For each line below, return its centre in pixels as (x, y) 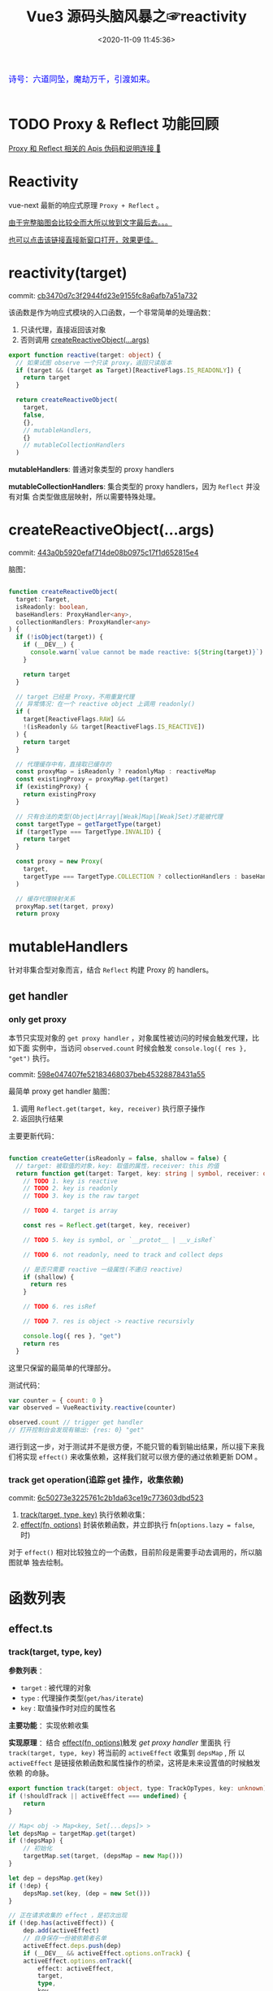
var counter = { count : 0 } (56, 1400)
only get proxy (38, 1019)
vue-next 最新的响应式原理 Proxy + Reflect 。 (86, 205)
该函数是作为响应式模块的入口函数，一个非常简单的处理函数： (112, 312)
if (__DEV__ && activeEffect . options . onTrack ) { (107, 1953)
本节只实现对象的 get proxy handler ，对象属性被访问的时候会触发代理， (130, 1037)
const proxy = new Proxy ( (60, 862)
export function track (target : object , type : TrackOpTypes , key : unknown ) (138, 1789)
